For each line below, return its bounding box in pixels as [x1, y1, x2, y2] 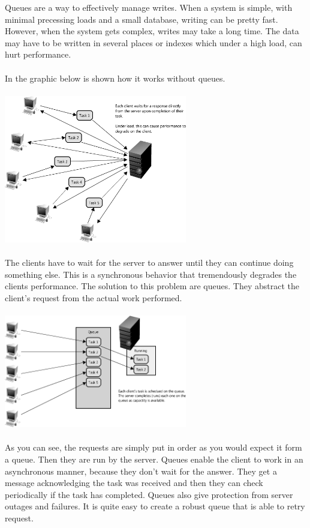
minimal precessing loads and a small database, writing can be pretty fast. [5, 13, 278, 25]
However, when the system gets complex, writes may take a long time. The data [5, 25, 299, 37]
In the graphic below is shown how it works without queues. [5, 71, 225, 84]
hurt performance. [5, 48, 71, 61]
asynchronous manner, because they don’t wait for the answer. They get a [5, 464, 277, 477]
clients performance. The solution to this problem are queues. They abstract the [5, 280, 299, 292]
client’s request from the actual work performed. [5, 291, 182, 304]
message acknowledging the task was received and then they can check [5, 476, 263, 489]
